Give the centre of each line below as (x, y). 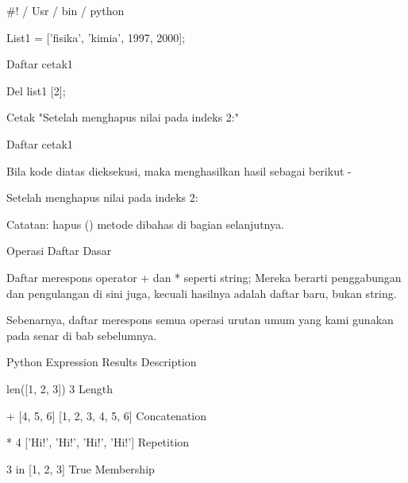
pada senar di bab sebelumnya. (82, 335)
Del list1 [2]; (36, 90)
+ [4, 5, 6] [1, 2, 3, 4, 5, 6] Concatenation (106, 415)
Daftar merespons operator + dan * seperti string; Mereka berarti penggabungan (204, 277)
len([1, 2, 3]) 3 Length (60, 388)
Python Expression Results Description (102, 362)
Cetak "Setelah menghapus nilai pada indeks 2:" (123, 117)
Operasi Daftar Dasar (59, 251)
